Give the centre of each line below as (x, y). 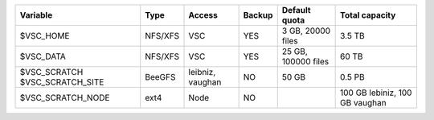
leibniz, (202, 72)
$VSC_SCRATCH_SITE (62, 82)
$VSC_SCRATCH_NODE (65, 98)
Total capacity (368, 15)
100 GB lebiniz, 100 (376, 93)
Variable (36, 15)
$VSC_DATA (43, 56)
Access (203, 15)
